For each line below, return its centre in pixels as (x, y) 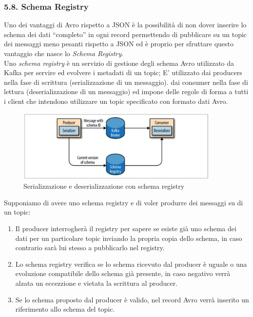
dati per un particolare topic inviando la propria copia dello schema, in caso (129, 238)
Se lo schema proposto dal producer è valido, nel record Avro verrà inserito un (132, 299)
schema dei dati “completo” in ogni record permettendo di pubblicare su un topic (126, 34)
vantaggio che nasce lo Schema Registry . (64, 53)
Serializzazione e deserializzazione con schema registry (104, 186)
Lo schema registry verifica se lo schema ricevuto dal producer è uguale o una (131, 264)
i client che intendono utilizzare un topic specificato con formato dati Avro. (116, 101)
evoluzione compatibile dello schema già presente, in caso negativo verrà (123, 273)
